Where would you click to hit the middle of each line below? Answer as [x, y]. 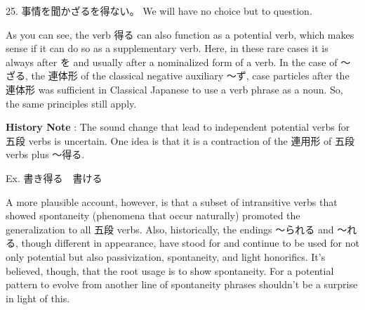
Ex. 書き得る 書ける [54, 177]
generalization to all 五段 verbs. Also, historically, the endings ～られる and [170, 229]
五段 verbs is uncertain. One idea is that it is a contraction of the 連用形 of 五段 [180, 140]
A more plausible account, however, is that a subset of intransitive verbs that [172, 201]
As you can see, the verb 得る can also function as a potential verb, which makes [180, 34]
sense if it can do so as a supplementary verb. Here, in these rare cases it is [167, 48]
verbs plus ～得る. [45, 154]
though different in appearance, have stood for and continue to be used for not [190, 243]
